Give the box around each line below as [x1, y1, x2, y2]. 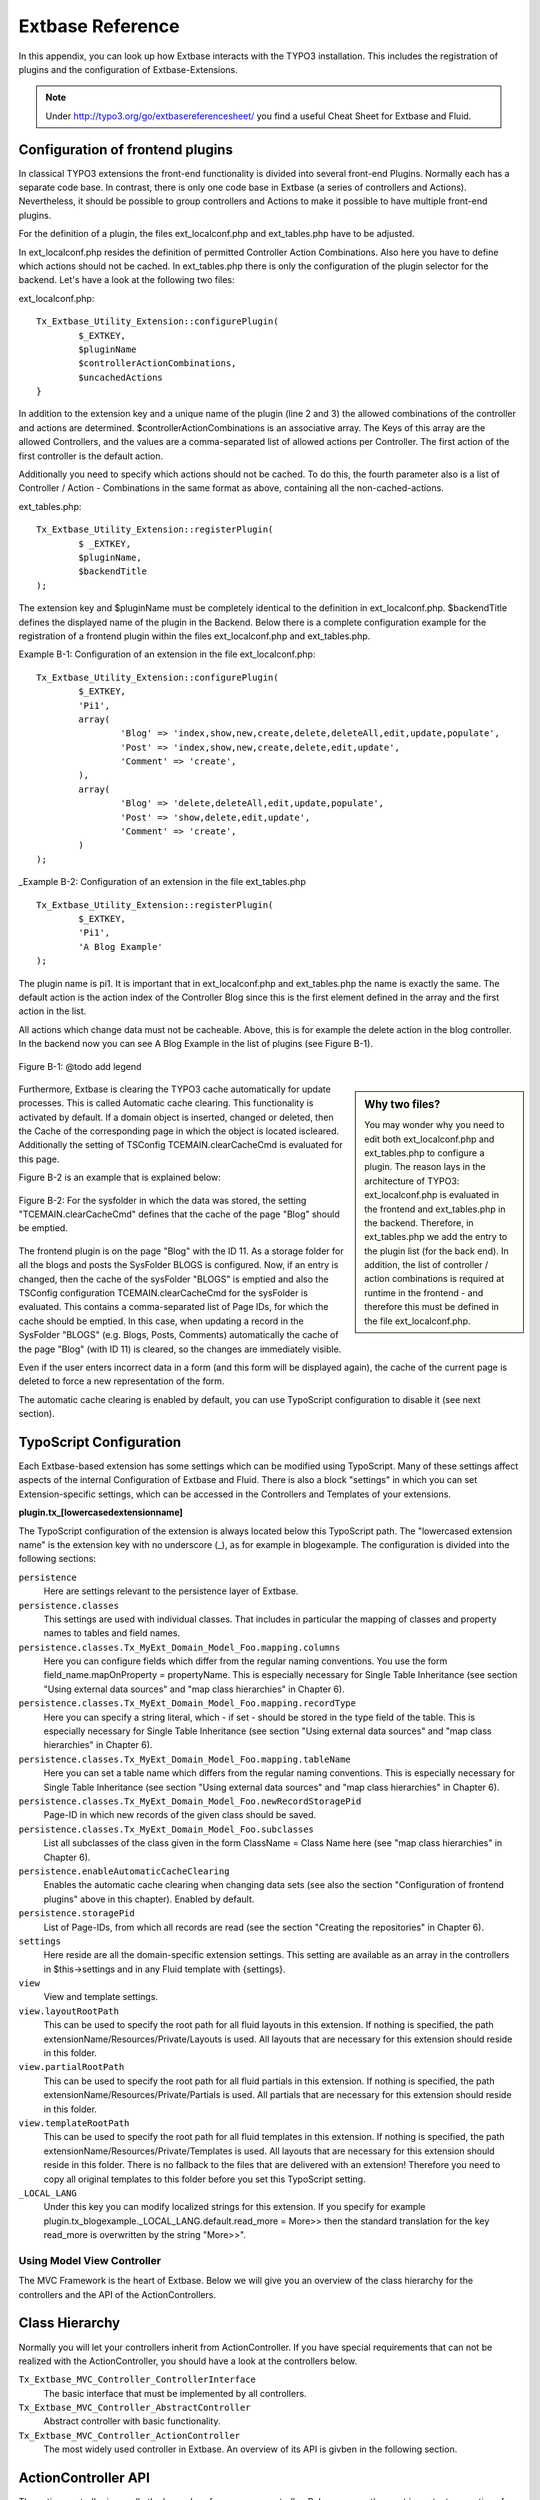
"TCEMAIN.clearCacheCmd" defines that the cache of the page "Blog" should [18, 1208, 340, 1220]
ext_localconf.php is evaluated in [364, 1189, 500, 1201]
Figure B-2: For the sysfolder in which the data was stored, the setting [18, 1194, 307, 1206]
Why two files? [364, 1097, 441, 1111]
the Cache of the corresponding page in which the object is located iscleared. [18, 1125, 340, 1137]
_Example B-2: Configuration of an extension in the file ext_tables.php [18, 876, 307, 888]
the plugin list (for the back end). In [364, 1245, 509, 1257]
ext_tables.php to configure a [364, 1146, 485, 1159]
